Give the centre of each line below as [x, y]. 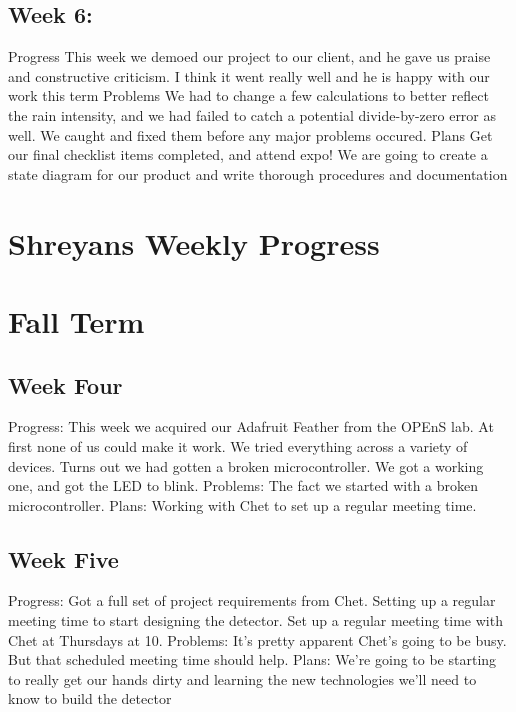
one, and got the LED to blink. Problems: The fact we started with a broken [243, 485]
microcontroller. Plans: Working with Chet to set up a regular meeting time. [242, 504]
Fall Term [76, 320]
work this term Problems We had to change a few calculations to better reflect [248, 95]
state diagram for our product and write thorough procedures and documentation [258, 173]
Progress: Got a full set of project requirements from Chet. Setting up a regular [252, 600]
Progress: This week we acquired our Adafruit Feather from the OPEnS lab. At [251, 426]
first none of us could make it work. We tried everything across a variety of [238, 445]
